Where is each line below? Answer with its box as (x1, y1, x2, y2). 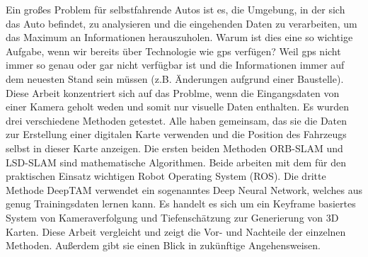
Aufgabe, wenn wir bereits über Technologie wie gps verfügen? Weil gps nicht (6, 43, 341, 58)
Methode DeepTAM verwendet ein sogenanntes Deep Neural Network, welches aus (6, 182, 362, 197)
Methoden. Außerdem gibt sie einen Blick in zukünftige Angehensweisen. (6, 238, 321, 253)
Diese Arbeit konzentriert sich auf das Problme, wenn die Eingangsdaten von (6, 85, 340, 100)
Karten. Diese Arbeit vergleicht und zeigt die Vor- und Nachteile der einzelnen (6, 224, 346, 239)
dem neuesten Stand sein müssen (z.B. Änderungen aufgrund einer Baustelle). (6, 71, 344, 86)
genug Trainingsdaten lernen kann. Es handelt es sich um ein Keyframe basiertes (6, 196, 356, 211)
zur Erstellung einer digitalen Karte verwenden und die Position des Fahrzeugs (6, 127, 347, 142)
